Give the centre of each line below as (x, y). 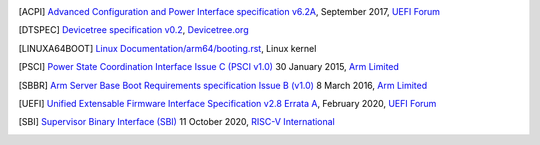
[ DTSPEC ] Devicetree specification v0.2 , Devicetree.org (133, 30)
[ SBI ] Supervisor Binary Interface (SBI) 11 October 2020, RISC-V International (176, 122)
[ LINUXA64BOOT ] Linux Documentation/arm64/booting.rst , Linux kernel (167, 48)
